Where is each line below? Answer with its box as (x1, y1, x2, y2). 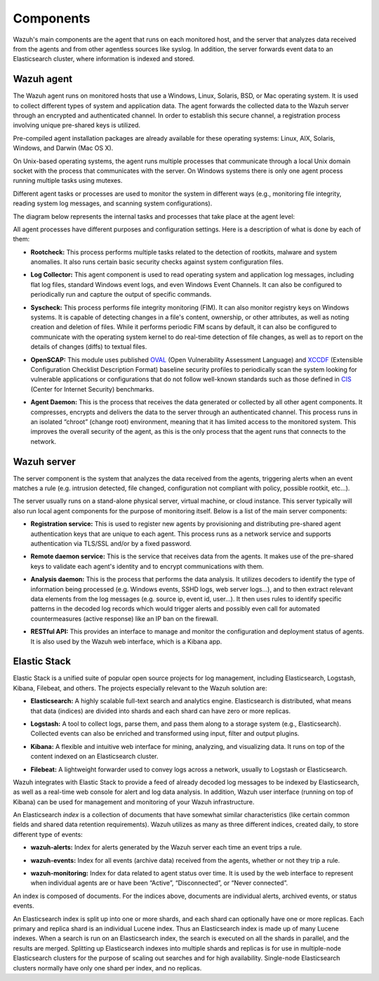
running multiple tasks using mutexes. (13, 177, 123, 185)
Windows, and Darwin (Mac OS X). (13, 144, 114, 153)
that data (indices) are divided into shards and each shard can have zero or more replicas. (30, 707, 291, 715)
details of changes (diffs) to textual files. (30, 342, 147, 351)
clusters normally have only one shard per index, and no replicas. (13, 963, 202, 972)
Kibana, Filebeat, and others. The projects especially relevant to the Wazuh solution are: (13, 684, 267, 692)
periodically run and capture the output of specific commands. (30, 290, 212, 299)
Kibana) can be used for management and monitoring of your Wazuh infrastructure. (13, 797, 255, 806)
